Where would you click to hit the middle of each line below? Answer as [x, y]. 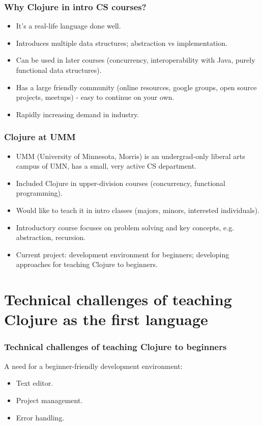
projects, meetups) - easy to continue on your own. [95, 97]
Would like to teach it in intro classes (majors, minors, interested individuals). [138, 210]
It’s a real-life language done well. [68, 26]
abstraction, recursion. [51, 237]
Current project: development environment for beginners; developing [123, 254]
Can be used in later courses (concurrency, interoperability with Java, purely [136, 60]
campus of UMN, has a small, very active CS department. [106, 166]
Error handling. [40, 417]
